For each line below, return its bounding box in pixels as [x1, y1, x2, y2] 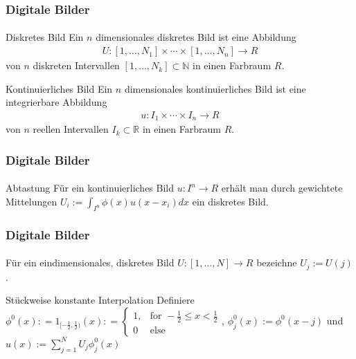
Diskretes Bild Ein [6, 30, 84, 44]
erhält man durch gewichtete [221, 181, 343, 195]
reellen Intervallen [33, 122, 109, 136]
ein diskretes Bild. [192, 194, 269, 208]
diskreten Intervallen [33, 58, 120, 73]
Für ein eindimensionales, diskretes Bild [6, 255, 175, 270]
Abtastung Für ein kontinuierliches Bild [6, 181, 175, 195]
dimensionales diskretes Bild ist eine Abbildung [96, 30, 296, 44]
